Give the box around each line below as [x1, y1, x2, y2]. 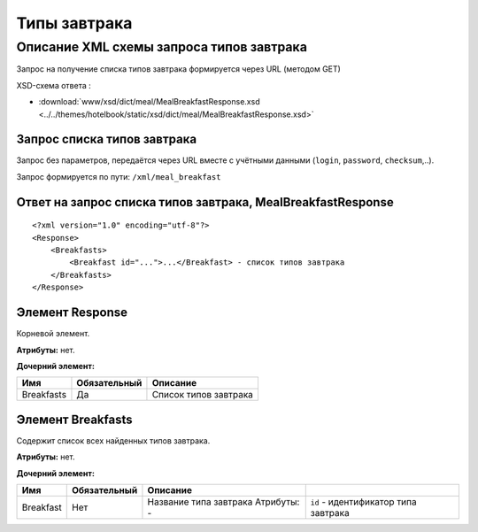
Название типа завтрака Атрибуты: [147, 496, 300, 508]
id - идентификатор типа [310, 496, 417, 508]
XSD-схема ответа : [16, 80, 92, 90]
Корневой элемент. [16, 328, 90, 339]
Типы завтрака [16, 13, 133, 33]
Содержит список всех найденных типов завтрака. [16, 435, 211, 446]
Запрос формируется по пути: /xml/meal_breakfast [16, 171, 221, 181]
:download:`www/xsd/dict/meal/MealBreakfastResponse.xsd [38, 96, 260, 107]
